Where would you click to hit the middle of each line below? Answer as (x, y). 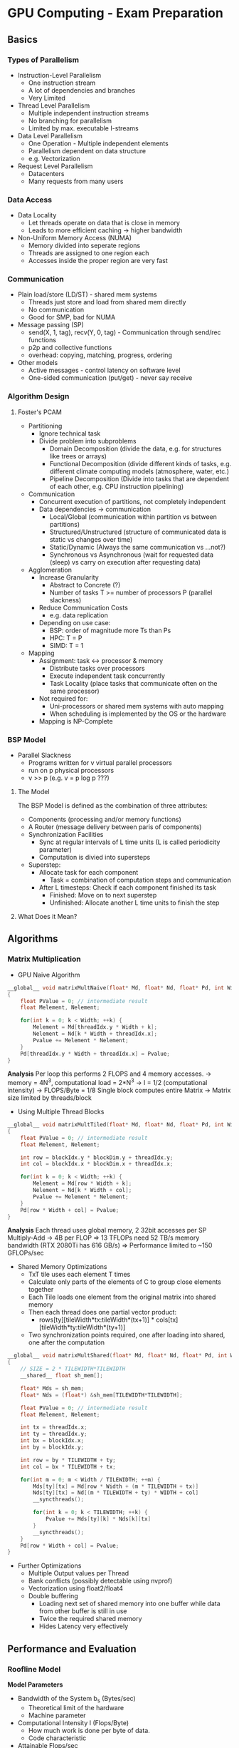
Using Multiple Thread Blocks (61, 1112)
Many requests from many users (76, 181)
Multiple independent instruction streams (89, 113)
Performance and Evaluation (72, 1649)
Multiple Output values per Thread (79, 1573)
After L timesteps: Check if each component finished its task (128, 888)
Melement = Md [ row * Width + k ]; (83, 1184)
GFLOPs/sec (26, 1253)
